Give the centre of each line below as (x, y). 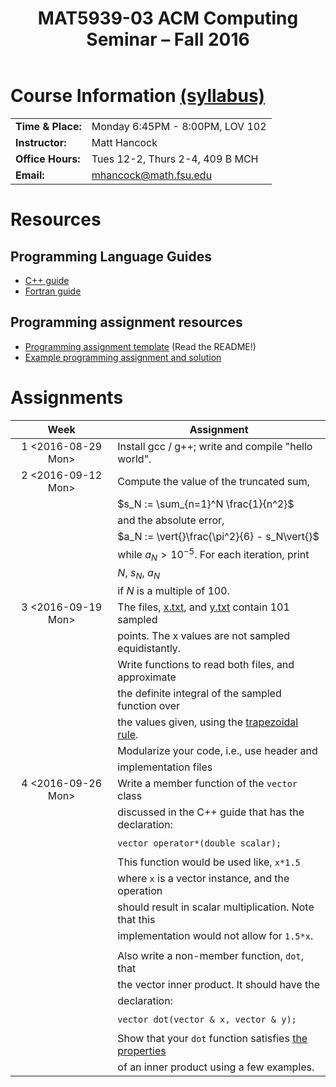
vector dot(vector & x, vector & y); (207, 1020)
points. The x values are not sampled (204, 636)
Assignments (67, 397)
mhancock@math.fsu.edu (152, 175)
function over (149, 706)
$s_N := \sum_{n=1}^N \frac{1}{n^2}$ (206, 504)
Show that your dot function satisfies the (212, 1039)
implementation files (165, 767)
